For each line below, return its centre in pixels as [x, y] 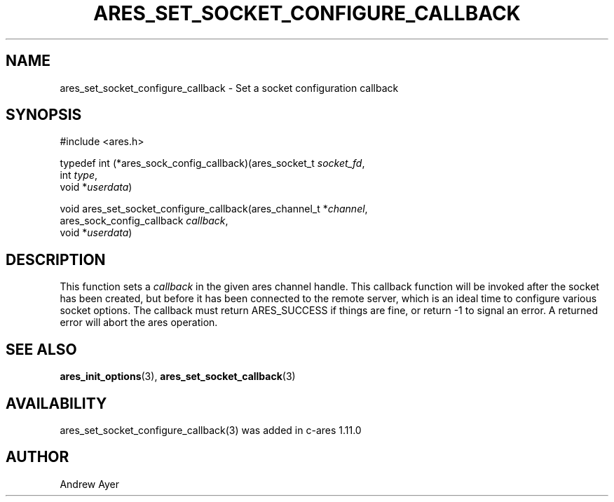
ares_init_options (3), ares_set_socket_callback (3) [178, 376]
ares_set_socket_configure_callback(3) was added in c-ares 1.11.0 [211, 430]
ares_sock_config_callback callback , [144, 221]
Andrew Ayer [89, 484]
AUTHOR [37, 457]
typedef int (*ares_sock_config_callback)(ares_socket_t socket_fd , [212, 163]
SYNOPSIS [44, 115]
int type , [79, 175]
